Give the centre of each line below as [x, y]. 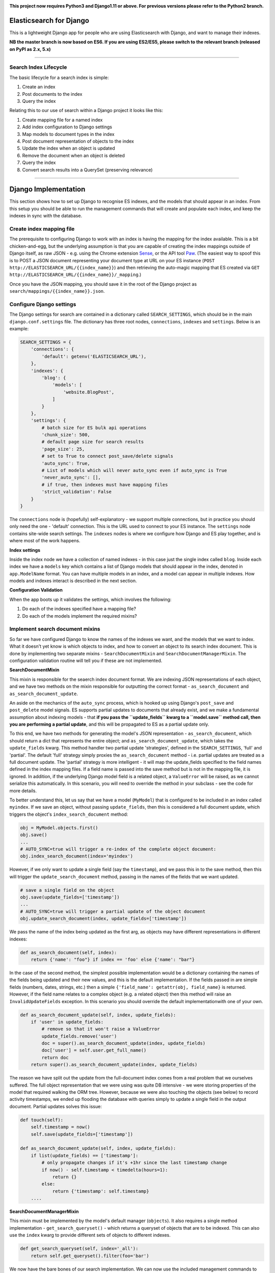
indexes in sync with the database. [46, 216]
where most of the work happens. [45, 541]
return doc [55, 1057]
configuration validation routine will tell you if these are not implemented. [86, 660]
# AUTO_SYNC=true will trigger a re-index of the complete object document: [118, 849]
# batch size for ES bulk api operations [94, 427]
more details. [23, 791]
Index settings [25, 550]
